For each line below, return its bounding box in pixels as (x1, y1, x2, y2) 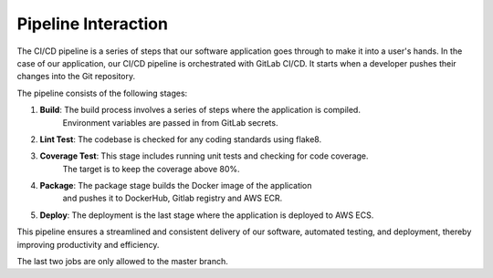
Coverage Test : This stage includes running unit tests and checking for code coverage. (39, 150, 369, 161)
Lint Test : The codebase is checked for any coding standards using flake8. (39, 133, 322, 145)
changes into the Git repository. (16, 71, 136, 82)
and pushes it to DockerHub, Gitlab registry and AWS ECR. (62, 192, 283, 204)
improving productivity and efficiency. (16, 239, 160, 250)
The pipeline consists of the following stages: (16, 88, 188, 98)
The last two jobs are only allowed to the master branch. (16, 256, 228, 267)
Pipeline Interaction (16, 14, 169, 34)
